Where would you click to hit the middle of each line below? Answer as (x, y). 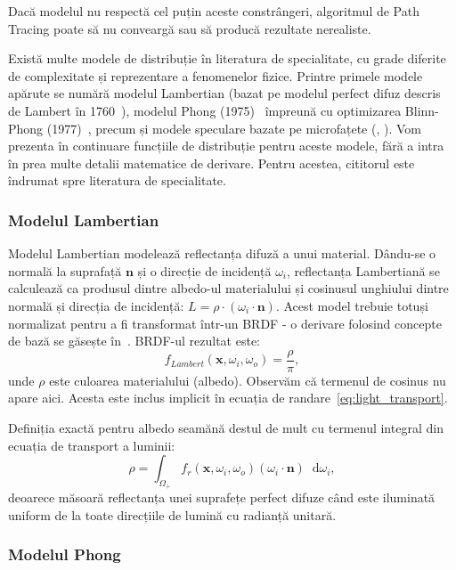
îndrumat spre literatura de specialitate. (117, 180)
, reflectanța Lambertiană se (363, 270)
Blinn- (422, 110)
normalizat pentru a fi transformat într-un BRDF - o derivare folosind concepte (225, 323)
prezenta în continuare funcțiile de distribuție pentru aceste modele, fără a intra (226, 146)
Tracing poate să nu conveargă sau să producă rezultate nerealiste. (190, 28)
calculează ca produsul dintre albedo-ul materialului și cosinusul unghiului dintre (228, 288)
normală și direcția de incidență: (96, 305)
